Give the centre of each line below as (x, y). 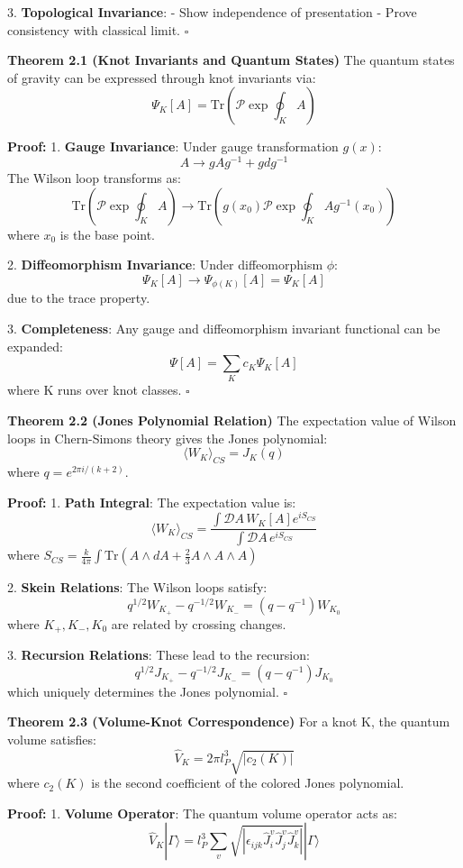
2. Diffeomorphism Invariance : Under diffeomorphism (165, 265)
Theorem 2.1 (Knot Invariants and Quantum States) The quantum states (231, 60)
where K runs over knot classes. (95, 390)
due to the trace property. (79, 298)
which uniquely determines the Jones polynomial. (143, 691)
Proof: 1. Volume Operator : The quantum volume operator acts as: (202, 813)
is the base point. (108, 234)
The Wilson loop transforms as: (94, 178)
